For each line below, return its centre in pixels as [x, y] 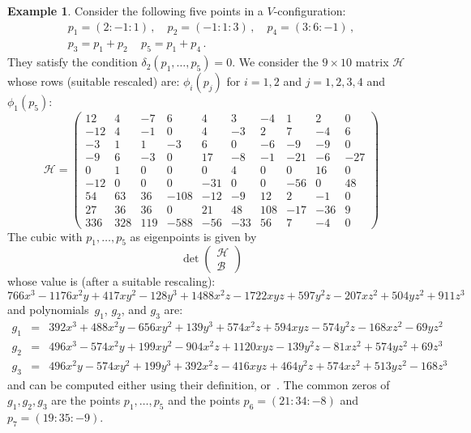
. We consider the [275, 62]
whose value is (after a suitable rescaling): [111, 281]
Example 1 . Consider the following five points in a [135, 11]
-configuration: [310, 11]
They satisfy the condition [73, 62]
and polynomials [48, 310]
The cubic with [45, 236]
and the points [204, 400]
